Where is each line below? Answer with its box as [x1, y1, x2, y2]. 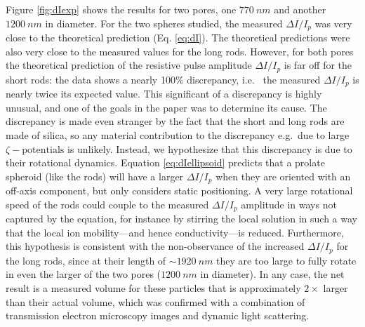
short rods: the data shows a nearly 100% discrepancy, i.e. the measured [6, 72, 321, 86]
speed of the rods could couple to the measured [6, 196, 209, 211]
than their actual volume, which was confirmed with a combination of [6, 294, 305, 309]
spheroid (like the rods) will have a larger [6, 168, 184, 183]
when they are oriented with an [215, 168, 351, 183]
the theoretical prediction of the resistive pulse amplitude [6, 58, 252, 72]
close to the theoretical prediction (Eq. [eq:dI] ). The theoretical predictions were [6, 30, 350, 45]
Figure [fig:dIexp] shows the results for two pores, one [6, 2, 237, 16]
